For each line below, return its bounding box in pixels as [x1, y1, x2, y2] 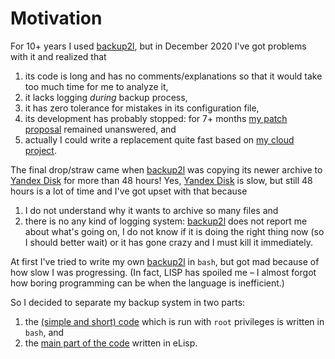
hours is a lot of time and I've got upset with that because [10, 185, 248, 197]
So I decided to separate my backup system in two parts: [10, 296, 246, 308]
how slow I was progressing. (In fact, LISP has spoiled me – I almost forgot [10, 266, 317, 278]
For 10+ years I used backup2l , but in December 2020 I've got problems [10, 40, 307, 52]
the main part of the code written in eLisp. [24, 337, 198, 349]
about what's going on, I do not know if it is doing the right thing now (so [24, 225, 325, 237]
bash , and [24, 326, 65, 338]
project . [24, 144, 57, 156]
